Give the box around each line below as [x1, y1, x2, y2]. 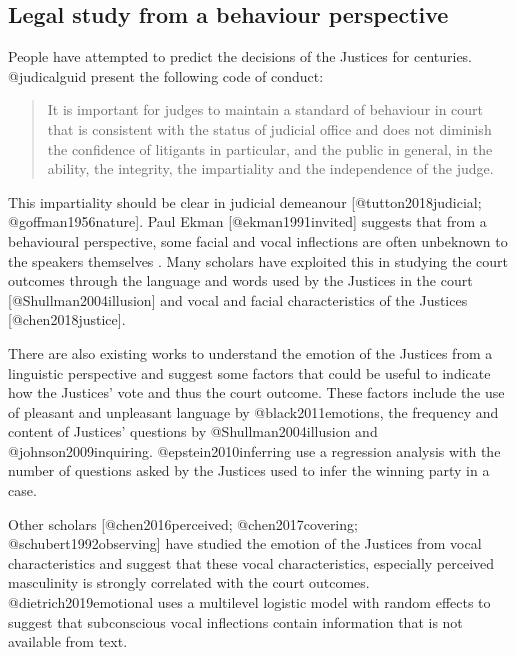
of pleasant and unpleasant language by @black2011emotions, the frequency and [8, 401, 499, 422]
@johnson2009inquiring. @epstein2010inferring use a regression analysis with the [8, 440, 501, 461]
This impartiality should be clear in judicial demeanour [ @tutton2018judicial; [8, 191, 482, 212]
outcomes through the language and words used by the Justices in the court [8, 270, 473, 291]
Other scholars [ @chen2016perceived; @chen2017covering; [8, 513, 358, 534]
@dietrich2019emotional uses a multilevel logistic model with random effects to [8, 592, 491, 613]
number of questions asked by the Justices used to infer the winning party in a [8, 460, 490, 481]
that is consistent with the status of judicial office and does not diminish [47, 118, 492, 139]
